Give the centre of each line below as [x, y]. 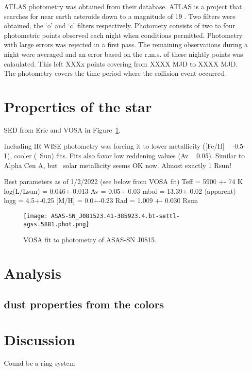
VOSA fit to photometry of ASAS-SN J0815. [90, 240]
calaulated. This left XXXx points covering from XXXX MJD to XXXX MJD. [121, 63]
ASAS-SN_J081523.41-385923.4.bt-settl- [116, 216]
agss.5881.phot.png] [57, 224]
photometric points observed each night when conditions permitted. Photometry [123, 35]
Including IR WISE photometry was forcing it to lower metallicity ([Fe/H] [114, 146]
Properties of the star [78, 106]
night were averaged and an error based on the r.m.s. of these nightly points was [124, 54]
